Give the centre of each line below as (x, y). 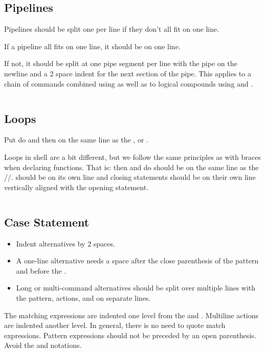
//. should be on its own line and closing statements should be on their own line (130, 177)
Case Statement (47, 222)
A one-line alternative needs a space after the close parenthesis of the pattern (137, 261)
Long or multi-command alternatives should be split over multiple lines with (136, 288)
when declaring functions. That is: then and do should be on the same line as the (131, 167)
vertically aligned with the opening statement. (76, 187)
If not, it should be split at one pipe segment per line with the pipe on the (121, 63)
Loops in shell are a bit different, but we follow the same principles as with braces (132, 157)
